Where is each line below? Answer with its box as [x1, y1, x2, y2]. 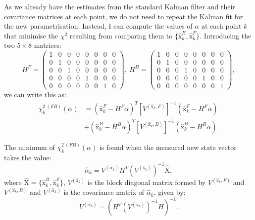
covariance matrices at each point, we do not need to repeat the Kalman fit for [4, 11, 243, 21]
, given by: [153, 187, 186, 197]
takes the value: [4, 152, 51, 162]
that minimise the [4, 30, 58, 40]
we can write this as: [4, 89, 66, 100]
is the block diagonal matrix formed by [87, 177, 206, 187]
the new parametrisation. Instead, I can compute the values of [4, 21, 193, 31]
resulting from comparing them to [69, 30, 173, 40]
